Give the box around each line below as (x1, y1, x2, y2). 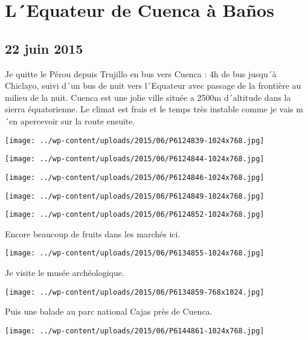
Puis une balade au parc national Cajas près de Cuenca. (5, 305, 213, 318)
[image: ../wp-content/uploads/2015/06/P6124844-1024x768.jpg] (5, 155, 265, 164)
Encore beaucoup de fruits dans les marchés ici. (5, 227, 181, 240)
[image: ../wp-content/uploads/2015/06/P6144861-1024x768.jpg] (5, 326, 265, 335)
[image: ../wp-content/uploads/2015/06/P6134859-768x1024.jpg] (5, 287, 265, 297)
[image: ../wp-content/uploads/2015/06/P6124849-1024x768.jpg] (5, 191, 265, 200)
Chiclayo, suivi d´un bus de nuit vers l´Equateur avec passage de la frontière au (5, 79, 301, 92)
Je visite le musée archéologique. (5, 266, 124, 279)
